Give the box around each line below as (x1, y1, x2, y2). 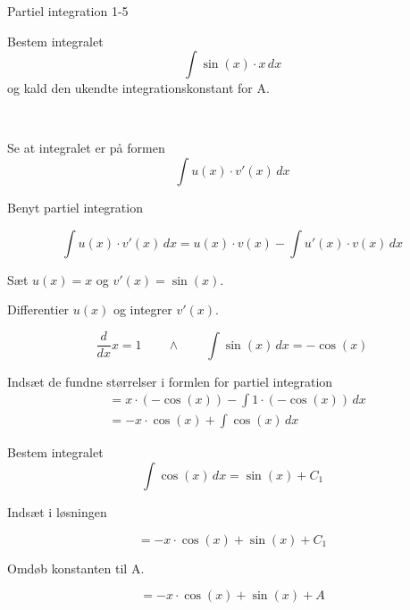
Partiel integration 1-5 (7, 2, 129, 20)
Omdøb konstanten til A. (7, 558, 145, 577)
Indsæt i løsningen (7, 503, 107, 521)
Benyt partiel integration (7, 197, 143, 216)
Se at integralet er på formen (7, 138, 165, 157)
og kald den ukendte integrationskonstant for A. (7, 79, 270, 97)
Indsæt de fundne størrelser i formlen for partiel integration (7, 372, 333, 390)
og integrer (113, 300, 172, 319)
